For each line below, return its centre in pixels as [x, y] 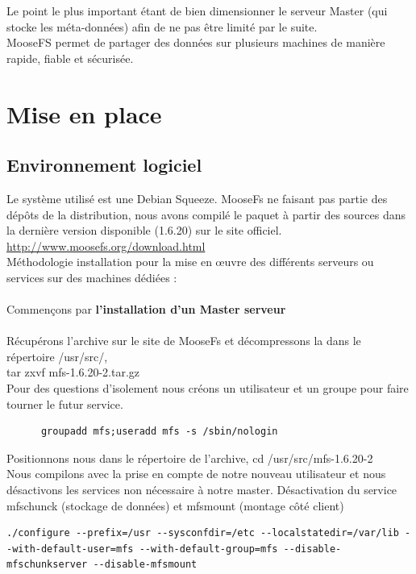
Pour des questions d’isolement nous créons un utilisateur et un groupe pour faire [208, 388]
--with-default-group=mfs [208, 549]
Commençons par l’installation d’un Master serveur [146, 309]
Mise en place [84, 113]
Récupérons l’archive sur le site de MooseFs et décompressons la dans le [184, 341]
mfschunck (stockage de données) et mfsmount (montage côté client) [175, 505]
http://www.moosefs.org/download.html [106, 245]
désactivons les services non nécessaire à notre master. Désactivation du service [202, 490]
